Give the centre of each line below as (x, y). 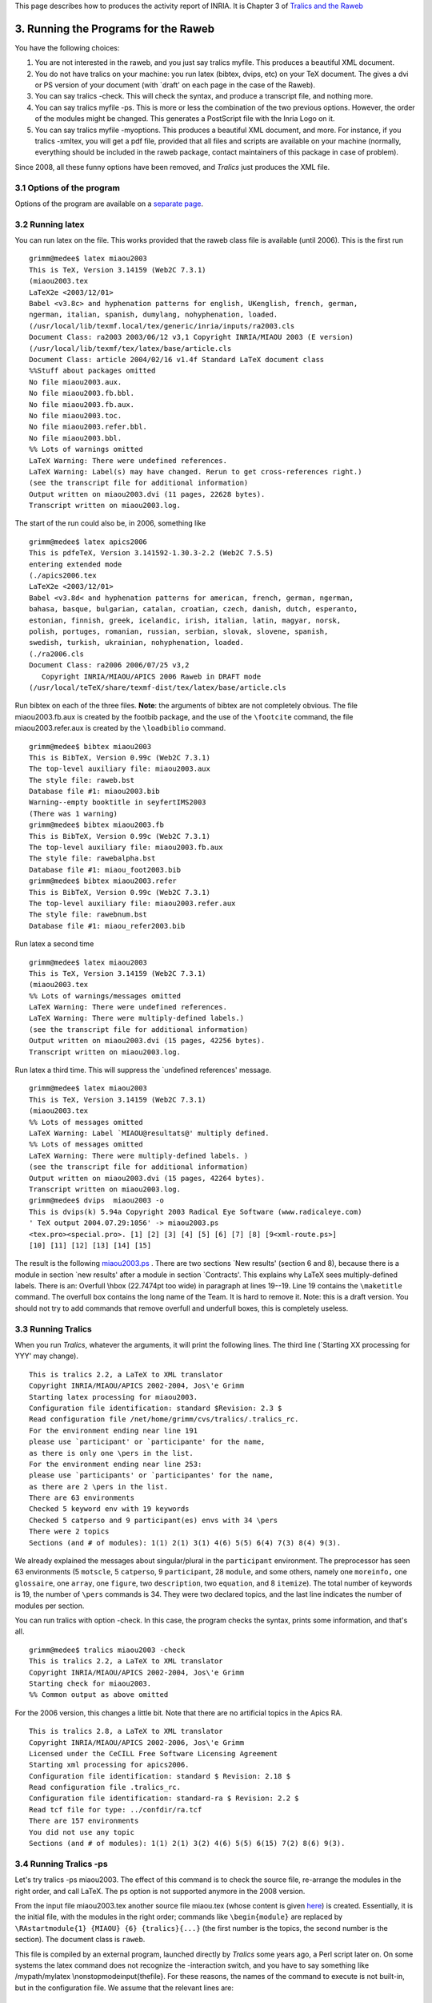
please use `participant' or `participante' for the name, (147, 1442)
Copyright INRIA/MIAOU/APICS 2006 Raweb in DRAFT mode (151, 676)
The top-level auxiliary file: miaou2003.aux (120, 769)
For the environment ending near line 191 (114, 1431)
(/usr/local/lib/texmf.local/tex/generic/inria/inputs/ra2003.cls (162, 326)
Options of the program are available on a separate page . (109, 204)
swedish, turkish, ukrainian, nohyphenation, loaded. (136, 643)
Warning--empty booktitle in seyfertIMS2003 (118, 802)
